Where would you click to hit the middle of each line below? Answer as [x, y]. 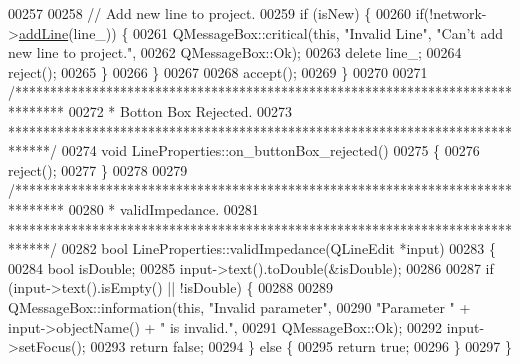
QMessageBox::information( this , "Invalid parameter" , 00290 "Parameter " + [239, 306]
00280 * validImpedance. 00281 [163, 208]
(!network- [455, 13]
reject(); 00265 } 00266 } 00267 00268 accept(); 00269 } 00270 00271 [218, 71]
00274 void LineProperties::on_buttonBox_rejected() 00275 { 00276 [270, 150]
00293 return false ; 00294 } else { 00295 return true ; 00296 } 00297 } [301, 346]
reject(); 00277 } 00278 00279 [98, 169]
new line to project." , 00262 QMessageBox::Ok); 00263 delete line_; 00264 [235, 52]
